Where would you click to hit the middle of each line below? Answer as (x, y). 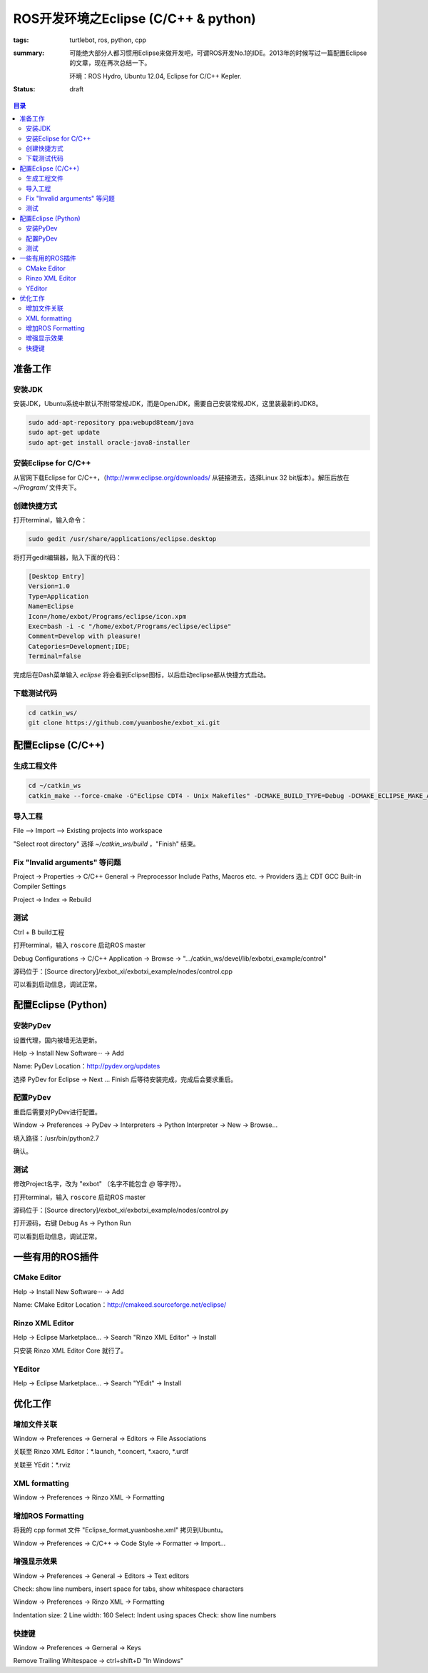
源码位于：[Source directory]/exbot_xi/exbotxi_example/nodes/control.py (121, 1210)
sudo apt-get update (64, 433)
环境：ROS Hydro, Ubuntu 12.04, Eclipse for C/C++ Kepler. (156, 76)
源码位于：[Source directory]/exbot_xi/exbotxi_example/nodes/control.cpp (123, 971)
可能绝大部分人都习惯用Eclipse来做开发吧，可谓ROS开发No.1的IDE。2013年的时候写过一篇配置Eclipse (218, 53)
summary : (29, 53)
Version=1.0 (49, 586)
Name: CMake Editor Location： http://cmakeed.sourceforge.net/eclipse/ (120, 1305)
